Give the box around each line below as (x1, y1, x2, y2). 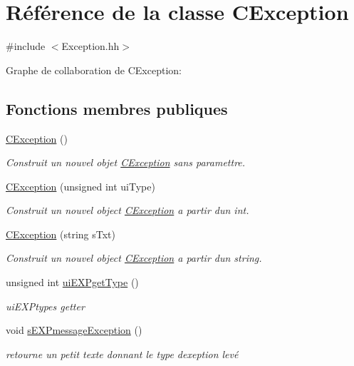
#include (6, 39, 46, 54)
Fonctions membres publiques (6, 97, 228, 119)
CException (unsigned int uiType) (6, 178, 155, 193)
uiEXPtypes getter (6, 298, 85, 313)
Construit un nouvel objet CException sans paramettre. (6, 155, 246, 170)
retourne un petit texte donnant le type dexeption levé (6, 346, 239, 361)
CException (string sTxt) (6, 226, 116, 241)
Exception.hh (61, 39, 120, 54)
